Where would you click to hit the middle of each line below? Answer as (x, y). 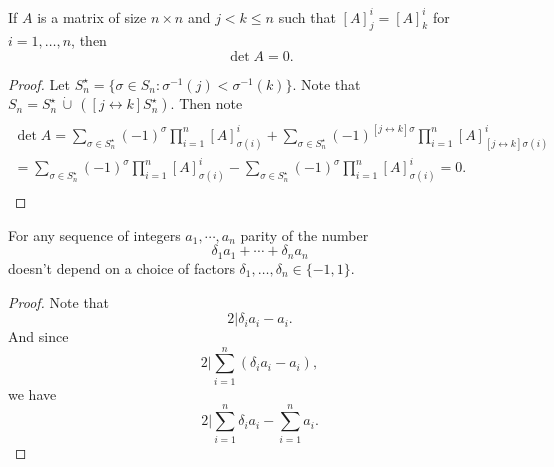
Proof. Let (39, 83)
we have (32, 393)
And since (38, 336)
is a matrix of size (92, 16)
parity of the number (304, 234)
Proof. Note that (59, 301)
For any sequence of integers (94, 234)
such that (307, 16)
